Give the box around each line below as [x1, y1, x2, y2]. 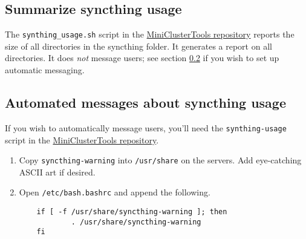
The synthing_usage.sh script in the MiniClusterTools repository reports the [5, 28, 295, 41]
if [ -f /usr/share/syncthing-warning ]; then [36, 208, 227, 216]
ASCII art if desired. [19, 165, 96, 178]
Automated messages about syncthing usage [5, 93, 287, 112]
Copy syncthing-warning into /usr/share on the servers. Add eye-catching [19, 154, 302, 166]
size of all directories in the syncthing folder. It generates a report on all [5, 39, 272, 52]
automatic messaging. [5, 64, 85, 76]
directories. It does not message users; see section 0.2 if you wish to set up [5, 51, 279, 64]
